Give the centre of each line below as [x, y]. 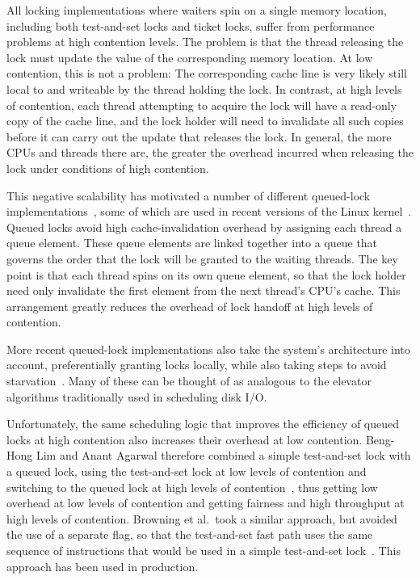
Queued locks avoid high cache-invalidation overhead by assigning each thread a [204, 227]
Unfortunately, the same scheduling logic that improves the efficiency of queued [203, 424]
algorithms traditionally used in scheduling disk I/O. [137, 396]
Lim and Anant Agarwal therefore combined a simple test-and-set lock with [223, 455]
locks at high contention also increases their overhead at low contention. [185, 439]
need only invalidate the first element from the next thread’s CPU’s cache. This [204, 290]
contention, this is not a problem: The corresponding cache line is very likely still [207, 73]
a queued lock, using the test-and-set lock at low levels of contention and [187, 471]
